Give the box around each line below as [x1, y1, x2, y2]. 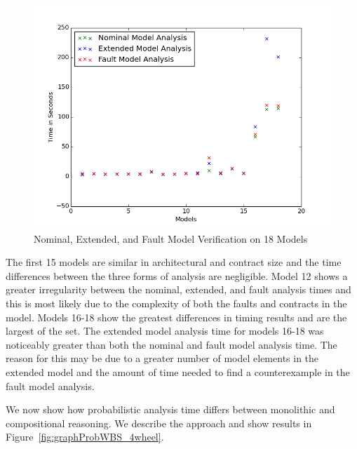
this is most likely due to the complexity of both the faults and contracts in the [6, 295, 347, 310]
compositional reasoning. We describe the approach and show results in [6, 415, 312, 430]
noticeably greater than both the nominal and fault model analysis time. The [6, 337, 337, 351]
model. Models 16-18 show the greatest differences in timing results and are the [6, 309, 347, 324]
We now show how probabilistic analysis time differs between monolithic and [6, 402, 335, 417]
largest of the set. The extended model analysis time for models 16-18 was [6, 323, 324, 338]
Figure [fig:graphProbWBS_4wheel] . [6, 429, 164, 444]
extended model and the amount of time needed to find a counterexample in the [6, 364, 350, 379]
